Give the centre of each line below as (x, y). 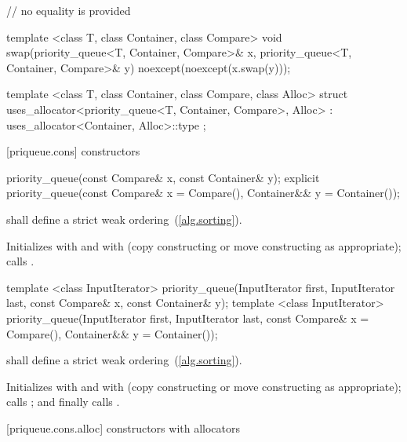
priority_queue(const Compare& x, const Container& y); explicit (163, 177)
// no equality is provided (69, 10)
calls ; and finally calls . (63, 402)
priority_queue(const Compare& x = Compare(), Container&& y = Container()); (203, 193)
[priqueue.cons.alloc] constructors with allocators (124, 427)
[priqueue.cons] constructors (73, 151)
